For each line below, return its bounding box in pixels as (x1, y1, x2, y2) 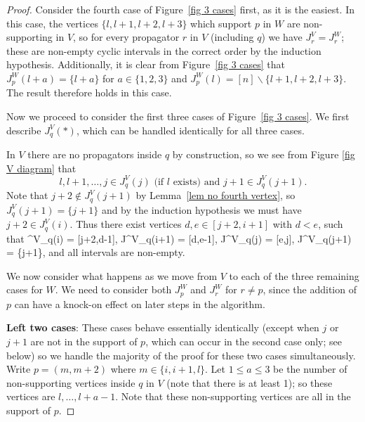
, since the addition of (263, 282, 357, 297)
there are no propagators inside (27, 147, 162, 162)
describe (6, 122, 41, 137)
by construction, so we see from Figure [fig (172, 147, 355, 162)
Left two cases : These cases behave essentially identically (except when (6, 320, 319, 335)
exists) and (173, 177, 220, 187)
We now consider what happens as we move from (6, 268, 218, 283)
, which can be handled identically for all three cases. (76, 122, 305, 137)
